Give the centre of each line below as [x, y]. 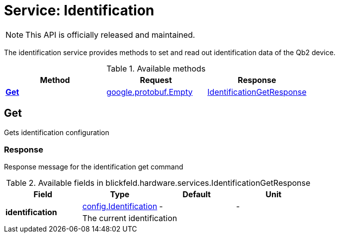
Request [156, 80]
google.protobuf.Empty [150, 92]
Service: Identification [79, 10]
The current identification [130, 218]
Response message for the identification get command [94, 167]
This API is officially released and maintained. [110, 35]
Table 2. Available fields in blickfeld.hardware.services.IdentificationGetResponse [158, 183]
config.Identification [120, 206]
